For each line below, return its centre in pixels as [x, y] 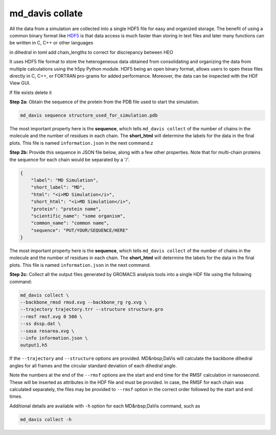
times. [16, 397]
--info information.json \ [54, 338]
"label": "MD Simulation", [65, 180]
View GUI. [20, 83]
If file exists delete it [31, 93]
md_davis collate [46, 13]
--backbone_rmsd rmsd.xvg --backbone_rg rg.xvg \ [84, 302]
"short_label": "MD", [58, 187]
